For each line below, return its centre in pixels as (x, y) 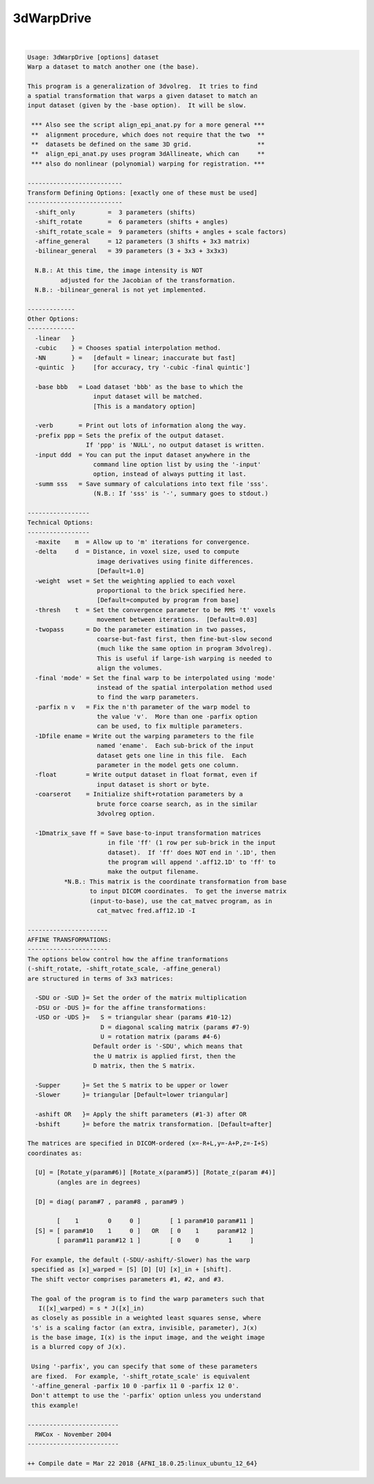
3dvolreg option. (126, 813)
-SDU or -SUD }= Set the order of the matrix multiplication (141, 998)
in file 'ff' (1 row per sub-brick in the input (192, 843)
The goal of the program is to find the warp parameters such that (148, 1299)
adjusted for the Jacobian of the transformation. (148, 280)
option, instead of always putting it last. (170, 474)
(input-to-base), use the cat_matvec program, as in (181, 901)
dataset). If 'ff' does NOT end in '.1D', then (192, 852)
